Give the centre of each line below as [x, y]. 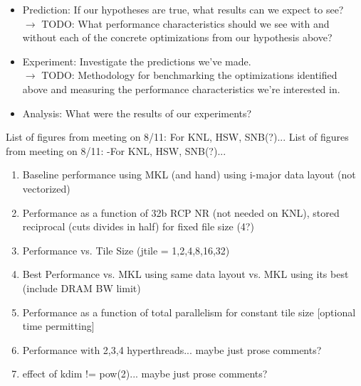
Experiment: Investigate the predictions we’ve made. [137, 61]
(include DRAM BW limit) [82, 288]
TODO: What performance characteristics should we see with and [185, 23]
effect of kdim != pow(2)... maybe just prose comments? [145, 374]
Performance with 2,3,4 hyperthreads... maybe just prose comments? [172, 349]
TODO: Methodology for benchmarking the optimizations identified [189, 75]
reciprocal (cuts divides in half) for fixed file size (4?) [138, 226]
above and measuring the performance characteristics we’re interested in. [181, 89]
